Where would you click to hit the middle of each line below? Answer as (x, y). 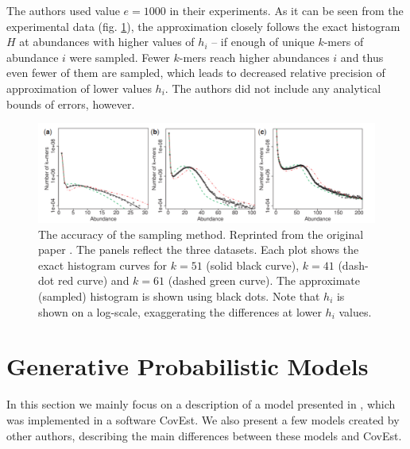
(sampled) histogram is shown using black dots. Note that (179, 296)
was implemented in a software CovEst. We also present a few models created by (203, 419)
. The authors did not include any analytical (273, 88)
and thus (362, 57)
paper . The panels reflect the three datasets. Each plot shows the (199, 249)
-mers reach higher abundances (254, 57)
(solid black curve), (253, 265)
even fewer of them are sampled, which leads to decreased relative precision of (196, 73)
